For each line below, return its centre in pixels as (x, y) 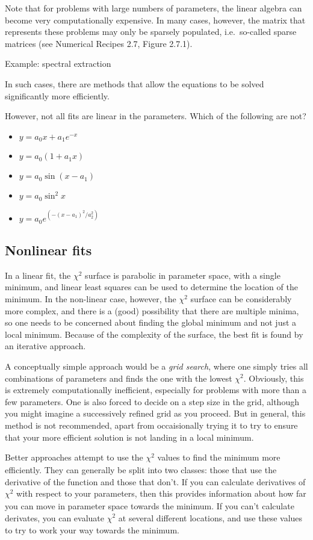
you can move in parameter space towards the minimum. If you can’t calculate (150, 505)
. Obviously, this (274, 378)
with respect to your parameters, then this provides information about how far (161, 493)
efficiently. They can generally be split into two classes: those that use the (141, 469)
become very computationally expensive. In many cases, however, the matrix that (155, 20)
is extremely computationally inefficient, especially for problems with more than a (156, 390)
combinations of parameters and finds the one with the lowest (119, 378)
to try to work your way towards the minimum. (92, 530)
